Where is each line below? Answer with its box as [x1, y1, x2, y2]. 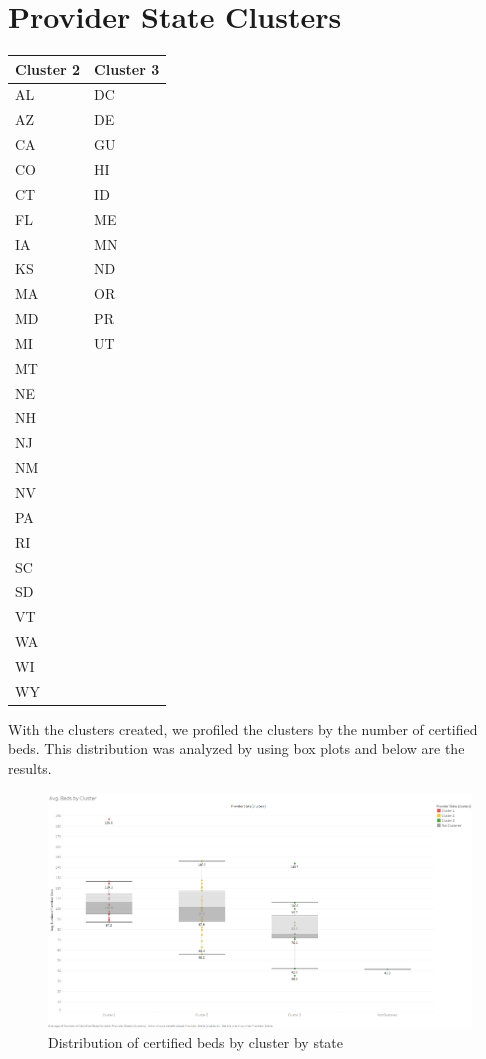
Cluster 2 [15, 58, 81, 79]
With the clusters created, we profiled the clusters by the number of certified [8, 718, 478, 739]
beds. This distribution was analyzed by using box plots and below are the [8, 738, 465, 759]
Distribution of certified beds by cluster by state [48, 1032, 344, 1053]
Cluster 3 [94, 58, 160, 79]
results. [8, 758, 52, 778]
